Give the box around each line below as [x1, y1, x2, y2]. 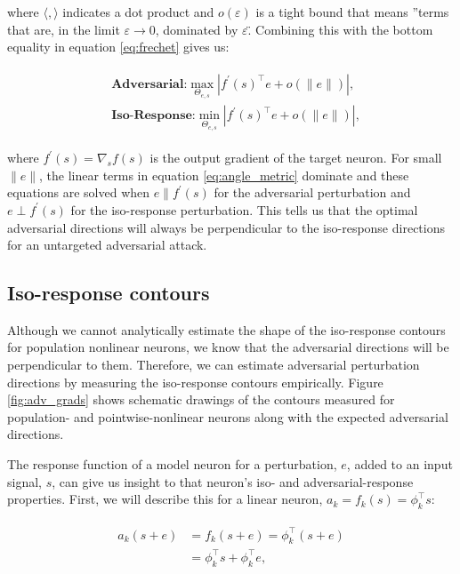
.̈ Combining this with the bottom [247, 20, 433, 38]
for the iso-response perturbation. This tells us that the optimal [70, 200, 418, 219]
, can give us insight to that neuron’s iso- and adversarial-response [52, 472, 414, 490]
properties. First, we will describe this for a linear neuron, [7, 490, 323, 508]
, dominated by [155, 20, 238, 38]
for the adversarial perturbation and [214, 183, 411, 202]
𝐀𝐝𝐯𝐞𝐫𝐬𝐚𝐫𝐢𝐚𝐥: [111, 77, 188, 91]
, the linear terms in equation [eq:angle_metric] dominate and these [39, 165, 409, 184]
